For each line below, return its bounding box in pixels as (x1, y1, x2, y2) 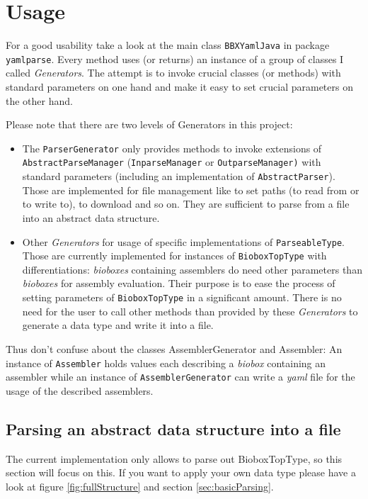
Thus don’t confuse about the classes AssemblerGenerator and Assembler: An (6, 341, 343, 356)
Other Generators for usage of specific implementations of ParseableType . (22, 234, 345, 249)
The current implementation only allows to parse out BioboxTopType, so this (6, 451, 343, 466)
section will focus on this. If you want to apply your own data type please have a (6, 465, 356, 480)
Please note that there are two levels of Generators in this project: (6, 117, 293, 132)
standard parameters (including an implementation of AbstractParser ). (22, 169, 335, 184)
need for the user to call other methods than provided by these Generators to (22, 303, 358, 318)
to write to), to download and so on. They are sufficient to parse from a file (22, 196, 350, 211)
